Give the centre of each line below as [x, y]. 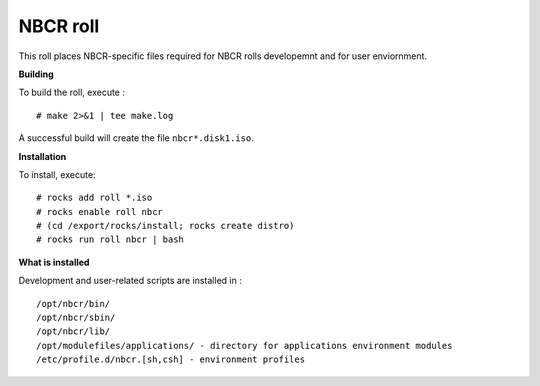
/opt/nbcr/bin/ [73, 303]
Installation [42, 156]
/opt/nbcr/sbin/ [76, 318]
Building [36, 74]
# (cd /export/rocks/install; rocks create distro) [165, 226]
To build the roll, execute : [71, 92]
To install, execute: [57, 174]
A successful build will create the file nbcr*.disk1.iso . [136, 138]
